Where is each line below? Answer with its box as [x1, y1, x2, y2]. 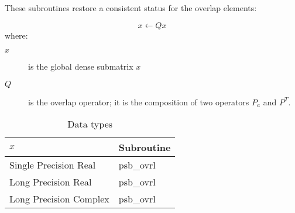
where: [5, 29, 28, 41]
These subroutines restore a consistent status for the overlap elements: [5, 2, 257, 13]
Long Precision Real [9, 175, 92, 189]
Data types [67, 117, 113, 131]
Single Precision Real [9, 158, 96, 172]
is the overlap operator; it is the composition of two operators [28, 95, 249, 108]
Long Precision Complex [9, 192, 109, 206]
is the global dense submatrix [28, 60, 133, 73]
